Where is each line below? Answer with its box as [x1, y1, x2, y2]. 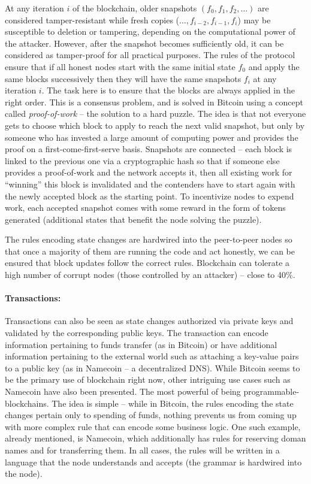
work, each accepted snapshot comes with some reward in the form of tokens [5, 201, 286, 214]
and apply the [248, 60, 300, 72]
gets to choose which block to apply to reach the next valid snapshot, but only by [5, 119, 305, 131]
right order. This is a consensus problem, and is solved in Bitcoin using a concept [5, 95, 303, 108]
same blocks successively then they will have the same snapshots [5, 72, 241, 84]
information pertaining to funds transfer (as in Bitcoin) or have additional [5, 338, 277, 350]
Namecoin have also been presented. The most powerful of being [5, 385, 241, 398]
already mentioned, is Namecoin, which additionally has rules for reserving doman [5, 432, 306, 444]
